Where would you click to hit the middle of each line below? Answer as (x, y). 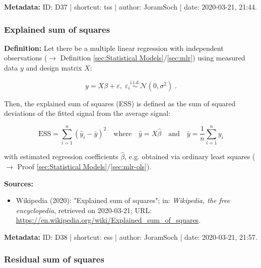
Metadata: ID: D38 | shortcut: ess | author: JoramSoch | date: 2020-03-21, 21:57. (131, 237)
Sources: (19, 183)
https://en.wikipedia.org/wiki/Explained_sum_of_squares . (108, 220)
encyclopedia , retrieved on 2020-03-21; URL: (84, 210)
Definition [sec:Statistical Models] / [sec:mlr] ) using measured (153, 58)
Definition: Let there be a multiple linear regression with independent (114, 48)
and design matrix (54, 68)
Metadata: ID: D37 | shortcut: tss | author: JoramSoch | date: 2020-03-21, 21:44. (130, 7)
